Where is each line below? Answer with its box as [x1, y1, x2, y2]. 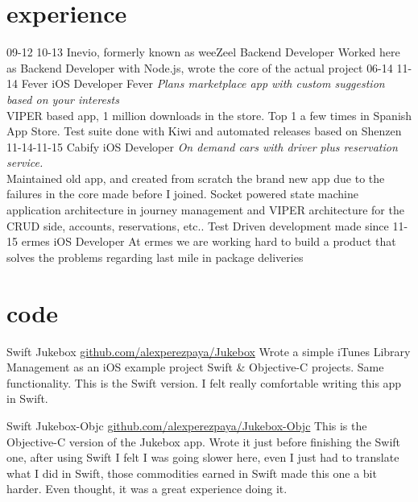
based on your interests [6, 90, 119, 107]
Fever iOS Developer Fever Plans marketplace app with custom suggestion [21, 75, 385, 92]
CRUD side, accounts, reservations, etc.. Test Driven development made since [6, 217, 389, 234]
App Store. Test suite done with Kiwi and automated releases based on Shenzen [6, 122, 402, 139]
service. [6, 154, 43, 171]
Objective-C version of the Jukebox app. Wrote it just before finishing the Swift [6, 433, 401, 450]
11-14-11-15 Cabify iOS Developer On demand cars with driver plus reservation [6, 138, 398, 155]
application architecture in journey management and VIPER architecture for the [6, 201, 404, 218]
